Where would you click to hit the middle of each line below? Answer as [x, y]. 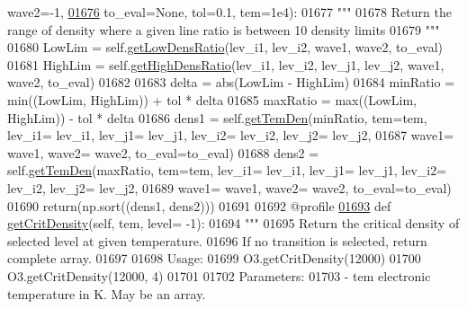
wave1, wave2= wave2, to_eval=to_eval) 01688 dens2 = [163, 152]
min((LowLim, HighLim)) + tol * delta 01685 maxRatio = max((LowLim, [212, 99]
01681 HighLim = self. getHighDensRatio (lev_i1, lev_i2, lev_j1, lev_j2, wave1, [226, 64]
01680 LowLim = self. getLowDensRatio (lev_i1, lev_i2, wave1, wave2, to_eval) [225, 47]
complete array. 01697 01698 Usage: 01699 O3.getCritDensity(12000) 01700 [214, 258]
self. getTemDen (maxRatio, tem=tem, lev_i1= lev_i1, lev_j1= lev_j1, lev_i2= [227, 170]
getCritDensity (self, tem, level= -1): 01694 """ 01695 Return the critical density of [233, 223]
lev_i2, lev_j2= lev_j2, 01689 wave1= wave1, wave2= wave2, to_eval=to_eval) [229, 187]
